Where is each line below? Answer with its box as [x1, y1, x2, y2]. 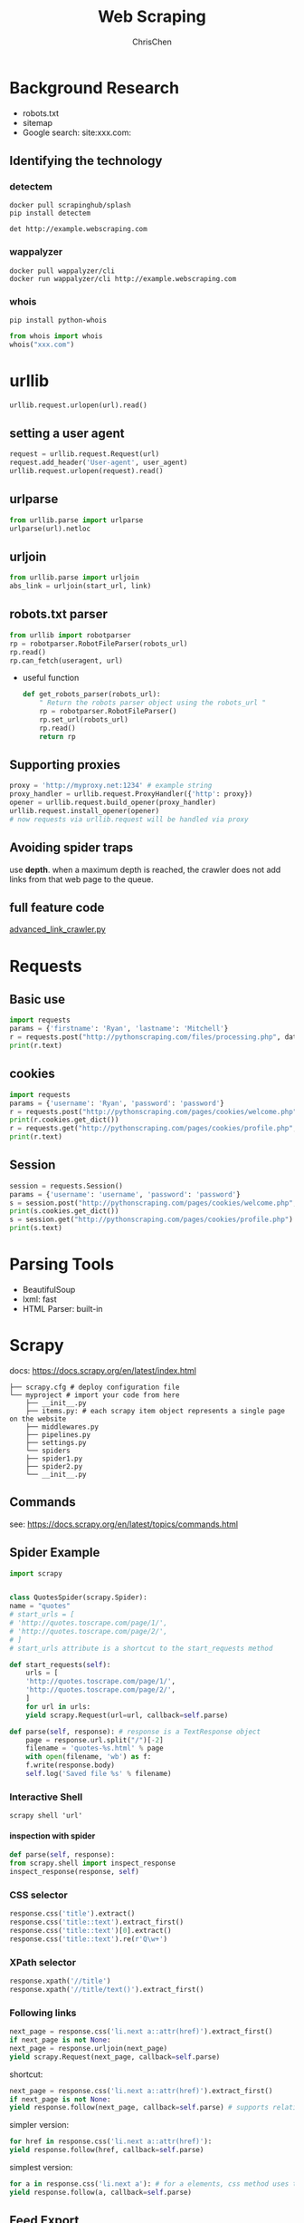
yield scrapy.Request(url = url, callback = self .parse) [25, 1711, 229, 1720]
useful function [22, 673, 80, 684]
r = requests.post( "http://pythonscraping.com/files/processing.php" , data [9, 1033, 301, 1042]
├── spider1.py [25, 1453, 83, 1463]
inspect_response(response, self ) [9, 1868, 140, 1877]
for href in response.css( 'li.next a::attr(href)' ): [9, 2137, 213, 2146]
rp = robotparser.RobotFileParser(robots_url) [9, 639, 188, 648]
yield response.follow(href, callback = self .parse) [9, 2146, 204, 2155]
